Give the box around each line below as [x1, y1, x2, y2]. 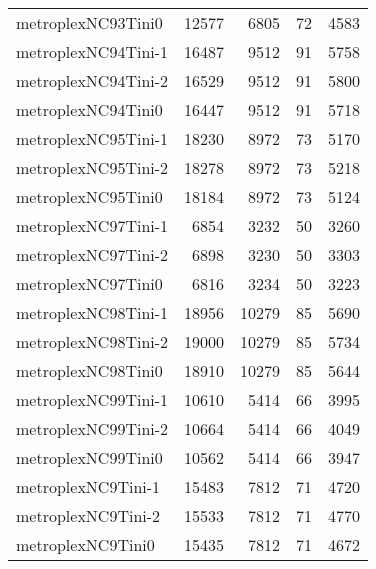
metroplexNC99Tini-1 [16, 388, 169, 411]
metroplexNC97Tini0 [16, 272, 163, 295]
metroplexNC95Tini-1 [16, 127, 169, 150]
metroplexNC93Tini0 [16, 11, 163, 34]
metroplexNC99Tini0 [16, 446, 163, 469]
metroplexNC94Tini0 [16, 98, 163, 121]
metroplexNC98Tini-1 [16, 301, 169, 324]
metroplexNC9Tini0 [16, 533, 155, 556]
